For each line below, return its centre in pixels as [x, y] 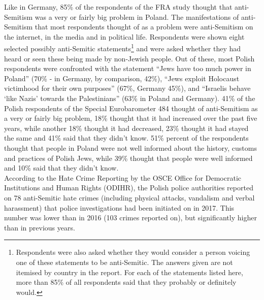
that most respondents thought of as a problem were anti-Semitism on [144, 27]
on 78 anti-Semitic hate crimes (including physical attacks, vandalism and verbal [129, 197]
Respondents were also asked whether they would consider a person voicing [133, 252]
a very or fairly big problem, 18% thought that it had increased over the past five [131, 118]
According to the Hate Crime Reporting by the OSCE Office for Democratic [123, 177]
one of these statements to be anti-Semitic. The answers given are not [124, 262]
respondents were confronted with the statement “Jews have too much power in [128, 68]
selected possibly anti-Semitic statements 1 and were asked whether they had [122, 48]
